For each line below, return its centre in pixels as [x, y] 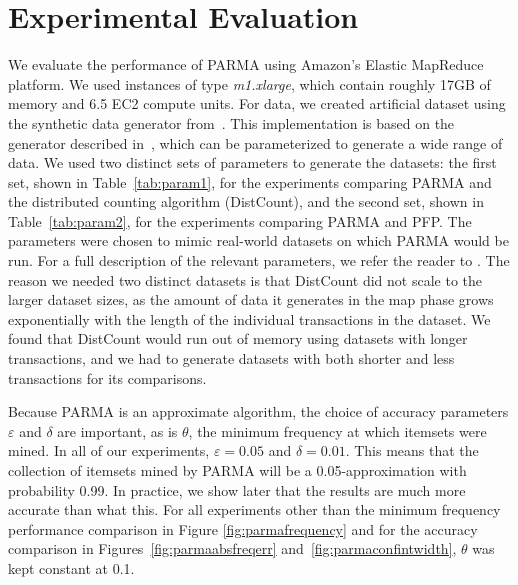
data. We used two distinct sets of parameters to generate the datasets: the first [252, 162]
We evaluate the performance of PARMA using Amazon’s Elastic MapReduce [246, 64]
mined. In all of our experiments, [109, 450]
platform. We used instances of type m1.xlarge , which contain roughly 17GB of [249, 83]
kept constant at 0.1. [71, 567]
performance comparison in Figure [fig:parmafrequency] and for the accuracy [243, 528]
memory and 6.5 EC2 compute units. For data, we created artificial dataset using [257, 103]
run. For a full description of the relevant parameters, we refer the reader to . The [259, 260]
